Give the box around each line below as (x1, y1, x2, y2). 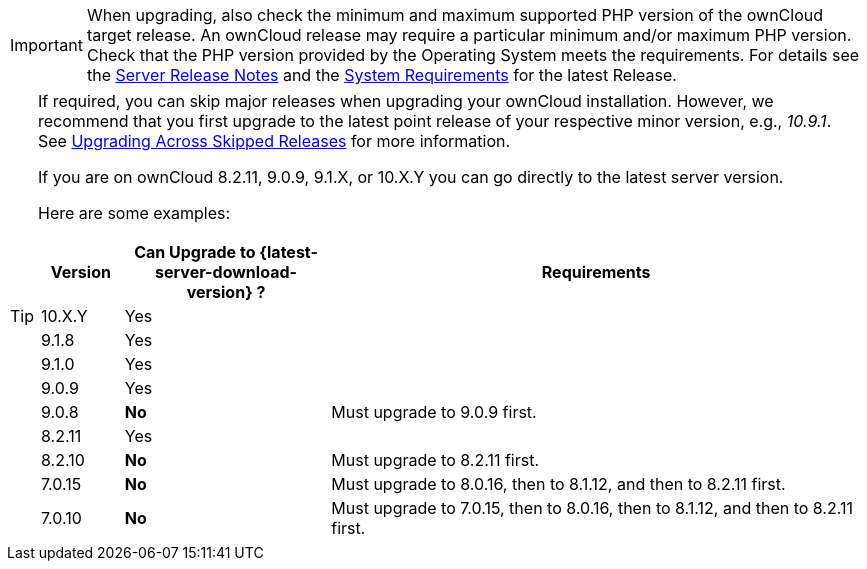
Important (10, 35, 83, 55)
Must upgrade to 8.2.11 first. (331, 450, 540, 470)
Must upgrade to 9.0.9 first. (331, 402, 537, 422)
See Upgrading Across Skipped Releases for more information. (38, 131, 511, 151)
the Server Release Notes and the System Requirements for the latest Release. (86, 65, 677, 85)
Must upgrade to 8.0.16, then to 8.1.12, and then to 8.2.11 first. (331, 474, 786, 494)
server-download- (155, 262, 297, 282)
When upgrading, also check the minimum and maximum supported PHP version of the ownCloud (86, 5, 824, 25)
